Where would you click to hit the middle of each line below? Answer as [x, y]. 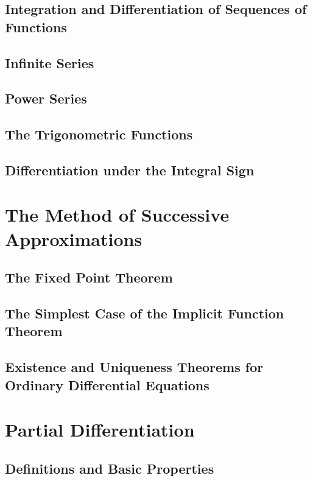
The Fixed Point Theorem [89, 277]
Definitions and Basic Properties [110, 468]
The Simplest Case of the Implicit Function [145, 313]
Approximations [74, 238]
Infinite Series [50, 62]
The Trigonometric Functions [99, 134]
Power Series [46, 98]
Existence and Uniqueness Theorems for [134, 367]
